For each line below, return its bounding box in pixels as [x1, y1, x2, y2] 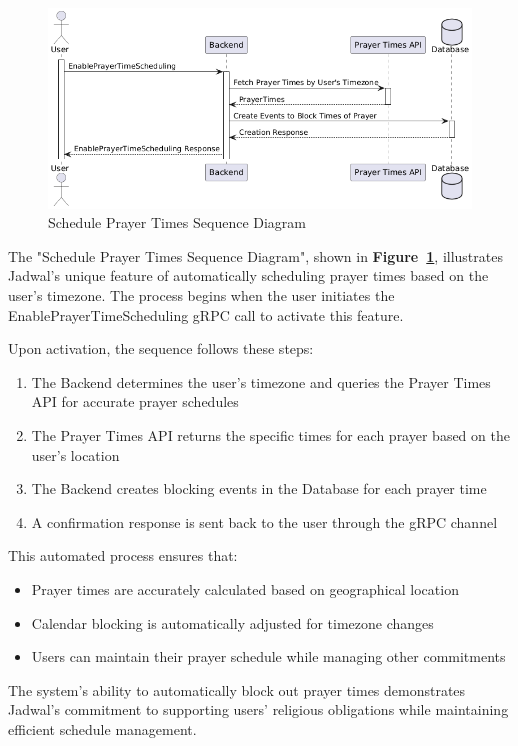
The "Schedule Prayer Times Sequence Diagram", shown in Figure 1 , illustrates [8, 245, 503, 266]
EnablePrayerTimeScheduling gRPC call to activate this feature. [8, 304, 404, 325]
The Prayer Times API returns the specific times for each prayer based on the [31, 425, 510, 446]
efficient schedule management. [8, 718, 197, 739]
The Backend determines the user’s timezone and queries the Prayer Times [31, 371, 491, 392]
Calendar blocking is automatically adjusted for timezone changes [31, 612, 434, 633]
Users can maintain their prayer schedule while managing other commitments [31, 646, 506, 667]
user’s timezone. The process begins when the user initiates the [8, 285, 395, 306]
